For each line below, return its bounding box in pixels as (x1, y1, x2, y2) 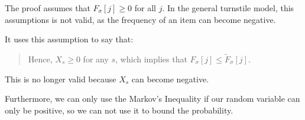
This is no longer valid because (5, 72, 116, 85)
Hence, (28, 53, 53, 65)
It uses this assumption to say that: (5, 33, 134, 45)
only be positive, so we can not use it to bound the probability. (5, 104, 233, 116)
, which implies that (115, 53, 187, 65)
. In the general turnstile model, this (162, 2, 294, 14)
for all (134, 2, 156, 14)
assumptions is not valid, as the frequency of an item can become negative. (5, 13, 276, 25)
